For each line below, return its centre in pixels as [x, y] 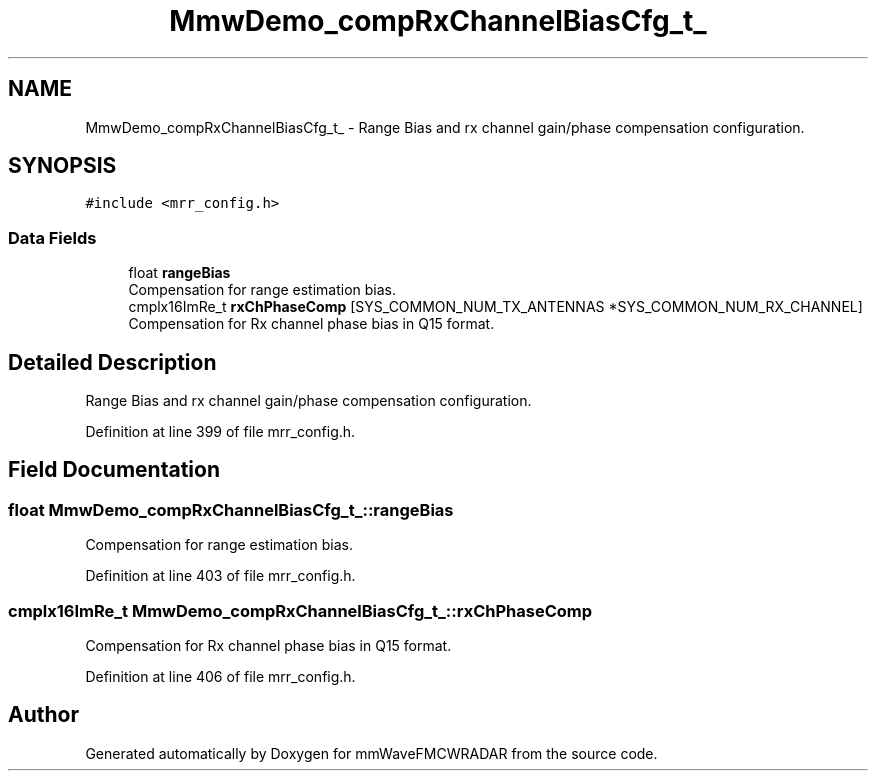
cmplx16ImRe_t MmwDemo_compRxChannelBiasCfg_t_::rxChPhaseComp [300, 610]
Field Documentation [114, 470]
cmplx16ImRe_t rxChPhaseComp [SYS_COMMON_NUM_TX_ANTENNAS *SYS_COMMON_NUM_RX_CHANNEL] [495, 307]
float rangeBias [179, 273]
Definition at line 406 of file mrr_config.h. [220, 676]
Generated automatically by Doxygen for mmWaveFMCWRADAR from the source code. [371, 753]
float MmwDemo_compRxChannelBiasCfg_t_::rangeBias [231, 509]
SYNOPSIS [62, 166]
